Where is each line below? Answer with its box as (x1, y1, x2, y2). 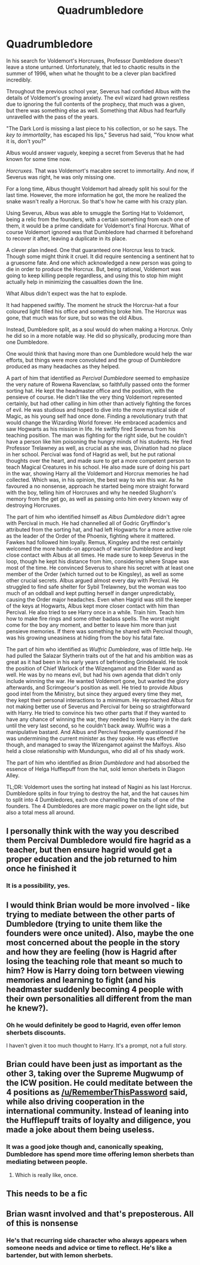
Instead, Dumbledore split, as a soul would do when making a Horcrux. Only (6, 326, 193, 333)
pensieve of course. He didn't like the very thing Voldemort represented (6, 393, 183, 401)
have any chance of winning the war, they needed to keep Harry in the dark (6, 715, 192, 723)
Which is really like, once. (14, 1171, 78, 1178)
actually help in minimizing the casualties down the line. (6, 278, 143, 285)
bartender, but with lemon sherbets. (6, 1251, 113, 1260)
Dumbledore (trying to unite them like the (6, 918, 163, 929)
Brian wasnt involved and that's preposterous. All (6, 1209, 194, 1219)
